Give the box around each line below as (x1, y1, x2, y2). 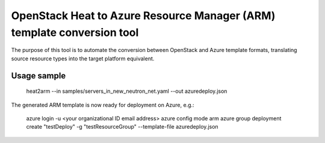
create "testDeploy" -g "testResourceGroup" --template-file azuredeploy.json (26, 123, 219, 130)
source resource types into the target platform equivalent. (11, 54, 155, 62)
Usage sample (11, 71, 66, 81)
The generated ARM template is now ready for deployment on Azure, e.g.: (11, 101, 195, 108)
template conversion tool (11, 26, 139, 39)
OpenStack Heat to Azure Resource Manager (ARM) (11, 9, 276, 22)
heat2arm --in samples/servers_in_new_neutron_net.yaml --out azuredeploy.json (26, 87, 227, 95)
